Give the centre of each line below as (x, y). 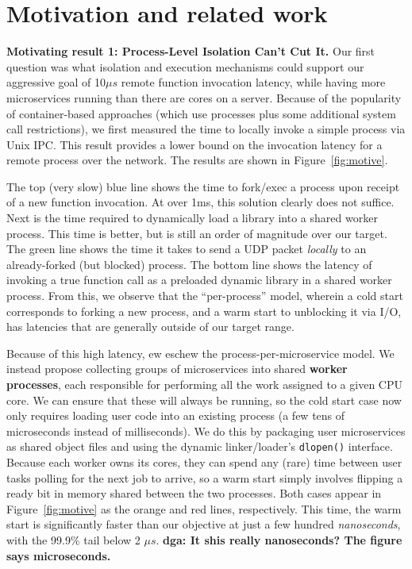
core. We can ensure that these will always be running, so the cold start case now (204, 400)
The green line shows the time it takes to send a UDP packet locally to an (187, 249)
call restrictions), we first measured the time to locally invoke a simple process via (206, 129)
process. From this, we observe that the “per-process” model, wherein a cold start (205, 296)
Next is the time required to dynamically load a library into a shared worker (192, 218)
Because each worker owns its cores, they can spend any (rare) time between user (204, 462)
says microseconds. (59, 555)
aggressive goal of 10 (56, 82)
